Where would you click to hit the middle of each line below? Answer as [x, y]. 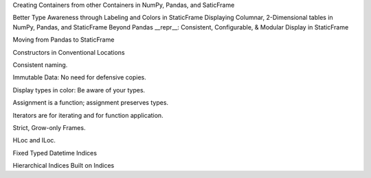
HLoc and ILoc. [34, 140]
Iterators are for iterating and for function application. [88, 115]
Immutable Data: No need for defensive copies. [80, 77]
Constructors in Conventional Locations [69, 52]
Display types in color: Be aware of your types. [79, 90]
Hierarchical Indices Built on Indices [64, 166]
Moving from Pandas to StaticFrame [64, 40]
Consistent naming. [40, 64]
